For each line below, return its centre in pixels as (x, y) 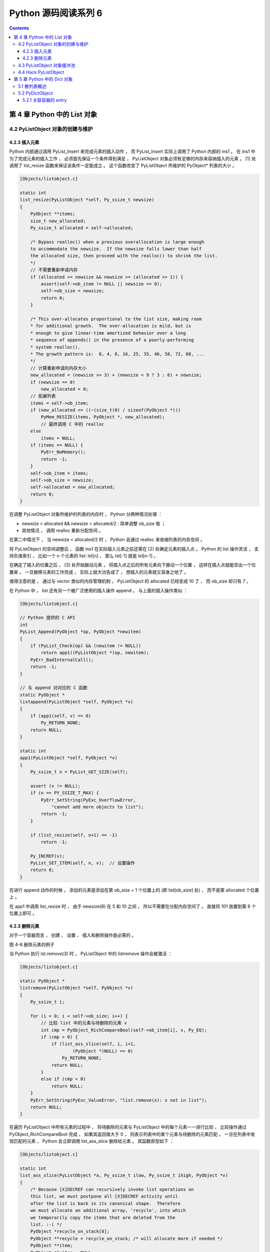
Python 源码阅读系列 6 (56, 13)
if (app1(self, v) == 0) (61, 716)
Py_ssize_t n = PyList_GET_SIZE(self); (79, 772)
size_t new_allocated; (58, 221)
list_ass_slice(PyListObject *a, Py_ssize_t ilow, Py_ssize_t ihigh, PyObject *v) (124, 1175)
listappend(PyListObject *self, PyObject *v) (76, 702)
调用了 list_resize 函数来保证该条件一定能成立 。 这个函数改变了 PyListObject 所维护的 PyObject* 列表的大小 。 (123, 166)
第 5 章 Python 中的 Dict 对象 (43, 79)
